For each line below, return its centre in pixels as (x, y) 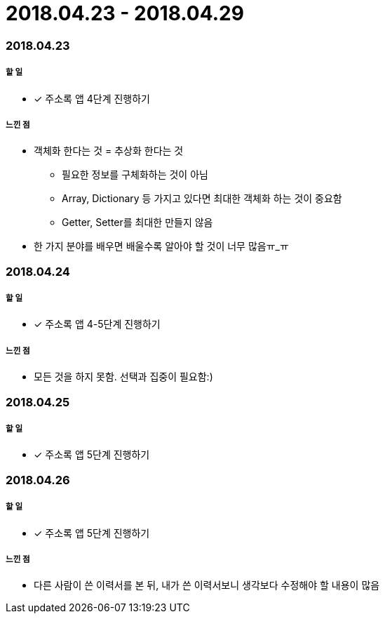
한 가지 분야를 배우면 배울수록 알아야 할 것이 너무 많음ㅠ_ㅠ (161, 246)
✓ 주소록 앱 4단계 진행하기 (92, 98)
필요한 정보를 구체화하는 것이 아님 (135, 175)
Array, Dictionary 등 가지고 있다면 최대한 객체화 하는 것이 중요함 (202, 199)
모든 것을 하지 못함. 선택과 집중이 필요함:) (123, 377)
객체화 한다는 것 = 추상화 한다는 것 (109, 151)
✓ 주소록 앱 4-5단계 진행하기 (97, 324)
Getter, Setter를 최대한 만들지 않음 (137, 222)
